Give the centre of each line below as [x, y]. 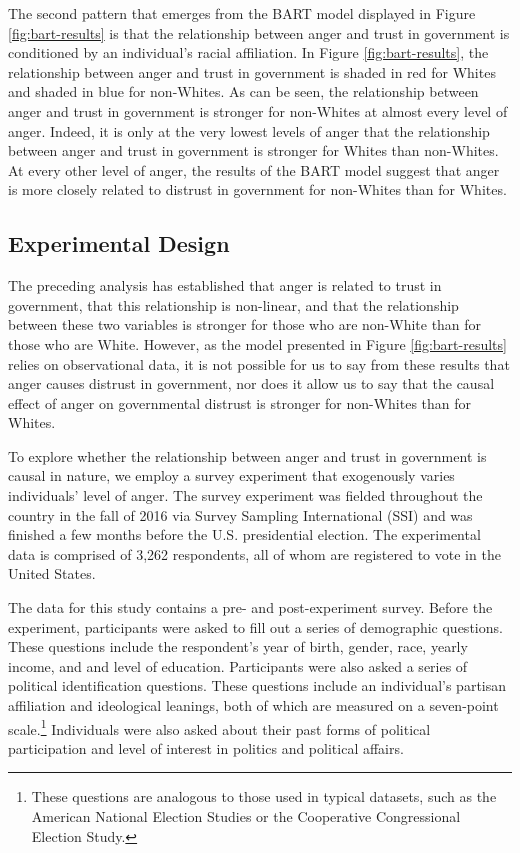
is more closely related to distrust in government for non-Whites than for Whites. [257, 189]
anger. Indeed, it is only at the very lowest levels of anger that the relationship [249, 130]
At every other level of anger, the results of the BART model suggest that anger [254, 169]
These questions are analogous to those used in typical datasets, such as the [264, 796]
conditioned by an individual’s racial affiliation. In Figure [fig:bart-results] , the [248, 52]
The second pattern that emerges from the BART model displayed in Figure [242, 13]
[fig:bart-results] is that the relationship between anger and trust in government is [259, 32]
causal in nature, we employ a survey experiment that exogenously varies [231, 475]
